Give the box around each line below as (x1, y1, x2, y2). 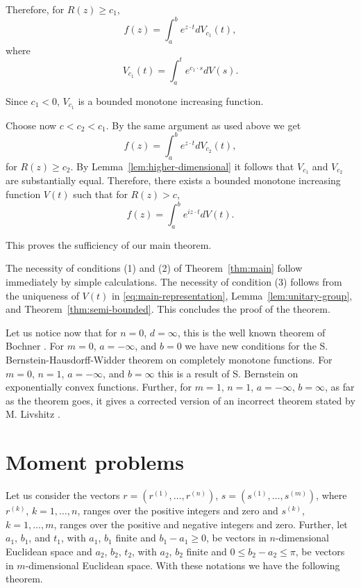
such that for (73, 186, 128, 201)
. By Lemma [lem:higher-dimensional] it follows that (70, 158, 294, 173)
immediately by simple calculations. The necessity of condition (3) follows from (6, 275, 342, 289)
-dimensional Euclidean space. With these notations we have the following (25, 557, 340, 572)
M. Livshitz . (6, 407, 60, 421)
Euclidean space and (6, 544, 92, 558)
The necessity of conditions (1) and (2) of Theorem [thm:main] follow (6, 261, 303, 275)
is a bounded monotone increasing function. (78, 93, 264, 108)
